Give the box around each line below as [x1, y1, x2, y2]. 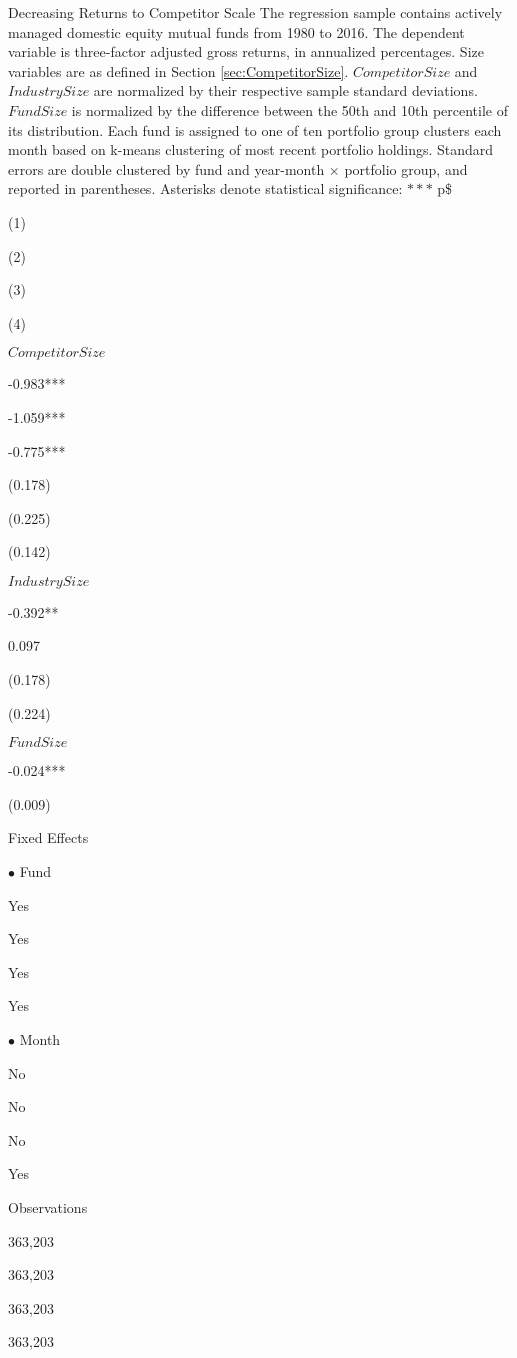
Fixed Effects [8, 827, 89, 848]
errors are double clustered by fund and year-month [8, 158, 325, 179]
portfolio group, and [344, 158, 468, 179]
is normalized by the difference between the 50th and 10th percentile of [71, 99, 508, 120]
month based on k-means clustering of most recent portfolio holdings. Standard [8, 139, 494, 160]
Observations [8, 1196, 88, 1217]
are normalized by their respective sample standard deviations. [93, 80, 478, 101]
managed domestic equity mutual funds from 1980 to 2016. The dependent [8, 21, 465, 42]
